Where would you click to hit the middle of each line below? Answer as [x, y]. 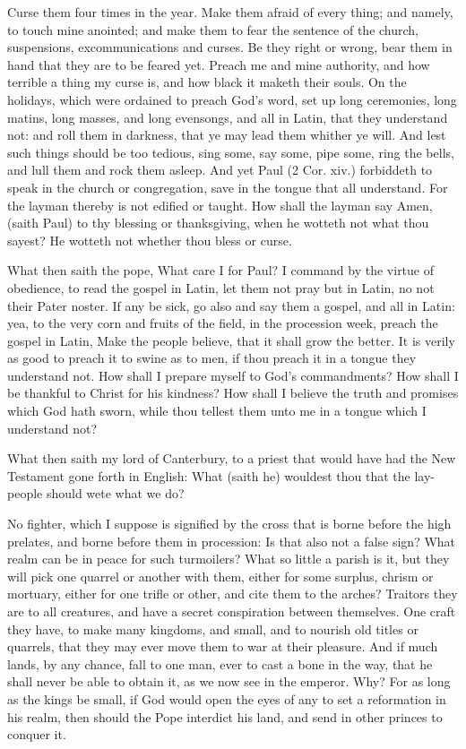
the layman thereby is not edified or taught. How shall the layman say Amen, [220, 205]
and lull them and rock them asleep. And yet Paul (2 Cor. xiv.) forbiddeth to [220, 170]
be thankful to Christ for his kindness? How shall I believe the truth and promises [233, 393]
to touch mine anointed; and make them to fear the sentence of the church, [213, 29]
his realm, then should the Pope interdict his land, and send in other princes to [225, 716]
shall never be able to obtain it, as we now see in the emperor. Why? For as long [229, 681]
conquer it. [37, 734]
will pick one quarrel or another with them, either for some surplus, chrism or [220, 576]
